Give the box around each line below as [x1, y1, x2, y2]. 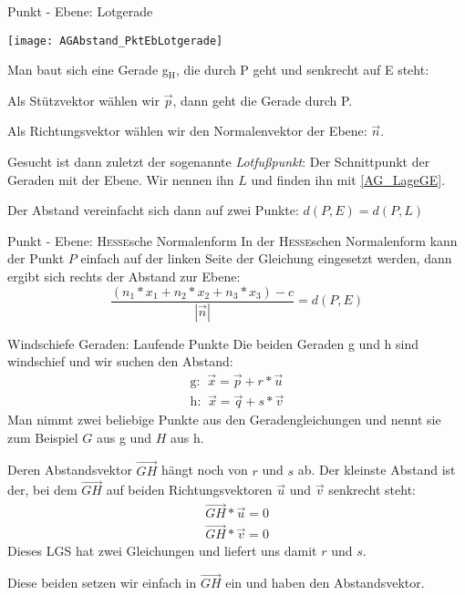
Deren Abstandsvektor [7, 460, 132, 479]
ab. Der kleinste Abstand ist [297, 460, 456, 479]
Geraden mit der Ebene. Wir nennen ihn [7, 169, 234, 189]
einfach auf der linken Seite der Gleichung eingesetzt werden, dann [80, 249, 452, 268]
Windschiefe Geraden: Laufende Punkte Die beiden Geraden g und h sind [7, 333, 419, 353]
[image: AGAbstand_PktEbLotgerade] [7, 34, 223, 47]
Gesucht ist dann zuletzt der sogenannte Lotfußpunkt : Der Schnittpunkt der [7, 152, 430, 171]
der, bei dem [7, 480, 77, 499]
